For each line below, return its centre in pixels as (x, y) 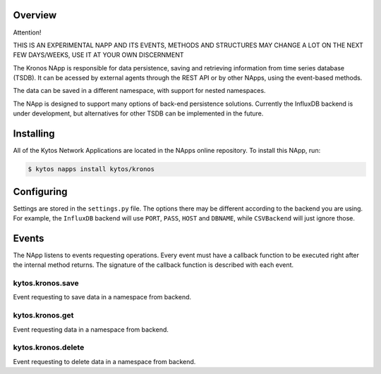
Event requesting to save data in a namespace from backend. (102, 297)
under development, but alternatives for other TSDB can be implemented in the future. (138, 113)
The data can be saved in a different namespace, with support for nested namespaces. (139, 91)
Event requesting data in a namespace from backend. (91, 329)
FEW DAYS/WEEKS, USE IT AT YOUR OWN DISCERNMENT (98, 55)
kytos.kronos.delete (49, 347)
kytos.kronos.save (46, 283)
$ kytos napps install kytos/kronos (91, 169)
